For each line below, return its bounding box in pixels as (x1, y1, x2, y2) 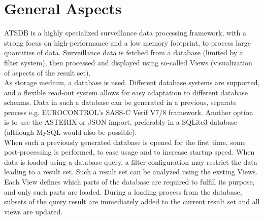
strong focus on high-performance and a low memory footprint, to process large (4, 37, 251, 48)
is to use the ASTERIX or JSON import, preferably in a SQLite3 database (4, 117, 237, 127)
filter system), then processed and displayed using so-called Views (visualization (4, 57, 252, 67)
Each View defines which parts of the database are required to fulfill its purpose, (4, 176, 255, 187)
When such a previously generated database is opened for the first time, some (4, 136, 246, 147)
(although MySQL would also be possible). (4, 127, 137, 137)
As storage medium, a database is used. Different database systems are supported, (4, 77, 260, 88)
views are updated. (4, 206, 63, 216)
